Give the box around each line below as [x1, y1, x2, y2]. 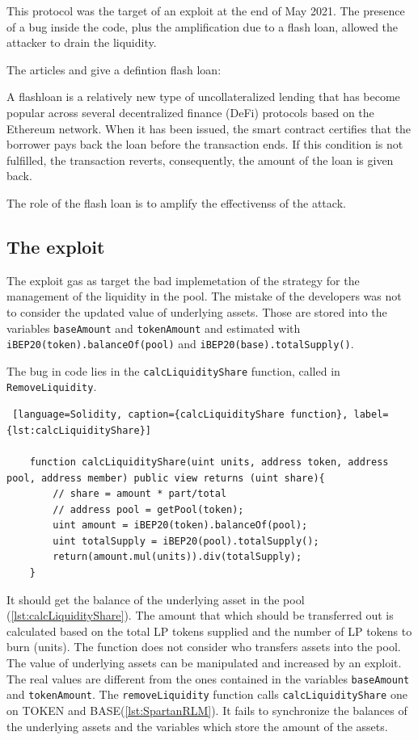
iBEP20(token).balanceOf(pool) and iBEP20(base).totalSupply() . [6, 335, 354, 352]
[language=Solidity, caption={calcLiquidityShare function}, [12, 409, 348, 421]
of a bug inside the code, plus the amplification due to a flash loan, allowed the [6, 18, 399, 35]
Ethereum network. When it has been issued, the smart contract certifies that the [6, 120, 412, 137]
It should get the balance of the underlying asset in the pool [6, 591, 305, 608]
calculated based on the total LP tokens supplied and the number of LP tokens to [6, 622, 412, 639]
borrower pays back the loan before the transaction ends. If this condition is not [6, 136, 403, 153]
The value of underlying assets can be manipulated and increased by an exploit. [6, 654, 402, 671]
